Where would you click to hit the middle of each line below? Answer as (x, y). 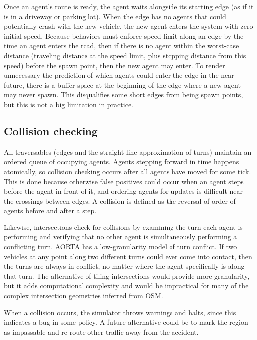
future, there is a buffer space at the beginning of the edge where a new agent (122, 84)
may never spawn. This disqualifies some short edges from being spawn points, (124, 94)
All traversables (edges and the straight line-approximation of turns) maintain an (128, 152)
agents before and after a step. (50, 210)
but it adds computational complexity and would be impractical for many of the (126, 285)
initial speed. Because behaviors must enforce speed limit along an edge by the (124, 36)
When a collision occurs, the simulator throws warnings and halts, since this (120, 312)
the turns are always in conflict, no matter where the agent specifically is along (124, 266)
